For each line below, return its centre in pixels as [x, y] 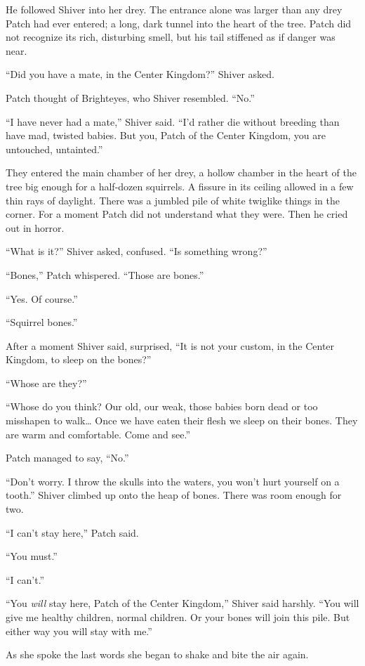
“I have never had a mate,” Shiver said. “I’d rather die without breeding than [173, 121]
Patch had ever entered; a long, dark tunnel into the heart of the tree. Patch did [179, 23]
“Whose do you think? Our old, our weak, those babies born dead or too [162, 406]
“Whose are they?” [46, 383]
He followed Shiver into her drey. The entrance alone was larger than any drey [174, 9]
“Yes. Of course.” [42, 298]
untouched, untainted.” [54, 149]
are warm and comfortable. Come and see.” [98, 434]
